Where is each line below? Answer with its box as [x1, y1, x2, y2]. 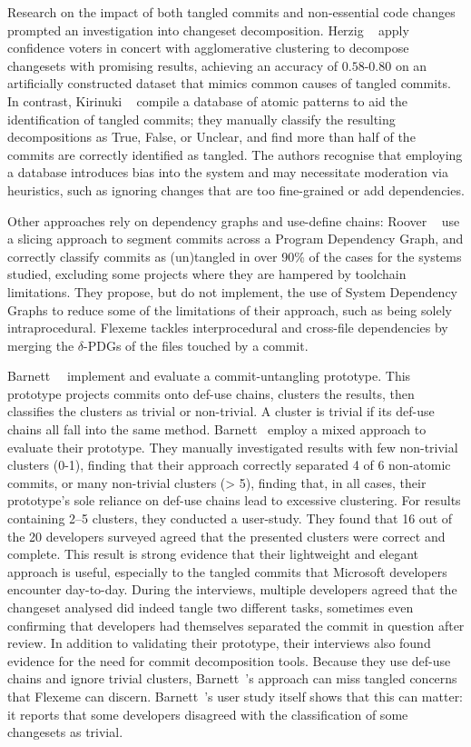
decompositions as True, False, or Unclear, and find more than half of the [7, 127, 416, 146]
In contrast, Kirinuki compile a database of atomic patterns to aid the [7, 91, 407, 110]
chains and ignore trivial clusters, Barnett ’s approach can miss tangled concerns [7, 669, 457, 688]
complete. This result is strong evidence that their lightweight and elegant [7, 544, 419, 563]
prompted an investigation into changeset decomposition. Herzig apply [7, 20, 409, 39]
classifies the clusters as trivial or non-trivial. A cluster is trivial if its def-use [7, 402, 435, 421]
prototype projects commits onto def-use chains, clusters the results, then [7, 383, 415, 403]
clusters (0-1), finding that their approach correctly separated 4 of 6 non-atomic [7, 455, 451, 474]
